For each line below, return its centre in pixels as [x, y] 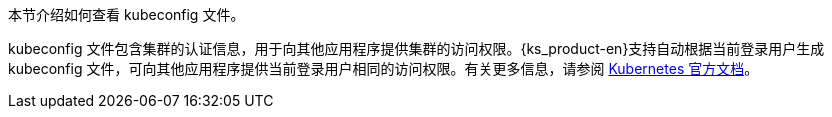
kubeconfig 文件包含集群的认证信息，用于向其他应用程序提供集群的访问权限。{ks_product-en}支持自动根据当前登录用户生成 [416, 48]
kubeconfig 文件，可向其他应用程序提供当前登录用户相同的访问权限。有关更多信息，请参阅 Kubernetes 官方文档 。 [383, 68]
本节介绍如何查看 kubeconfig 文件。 [126, 14]
